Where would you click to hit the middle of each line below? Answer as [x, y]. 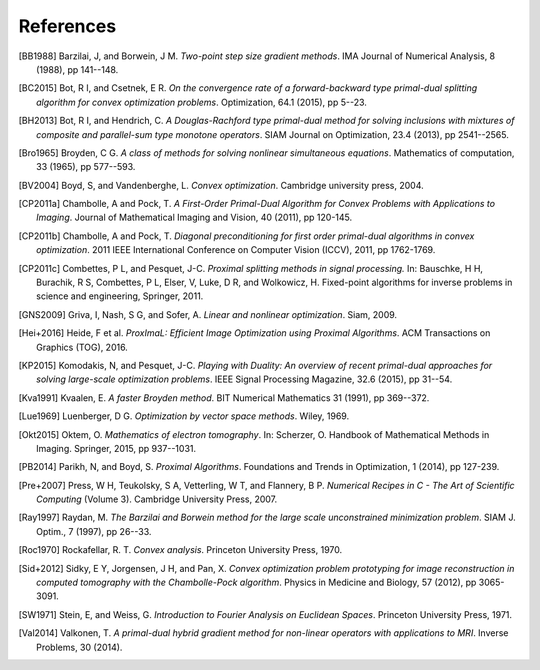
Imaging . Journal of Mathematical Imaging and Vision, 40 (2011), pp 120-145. [194, 217]
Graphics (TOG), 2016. [82, 347]
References [67, 26]
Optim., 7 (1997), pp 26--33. [94, 531]
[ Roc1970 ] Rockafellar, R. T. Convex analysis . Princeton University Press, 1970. [180, 550]
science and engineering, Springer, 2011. [120, 296]
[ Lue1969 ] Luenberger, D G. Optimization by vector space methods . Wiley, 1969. [184, 416]
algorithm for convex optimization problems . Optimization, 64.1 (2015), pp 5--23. [201, 102]
